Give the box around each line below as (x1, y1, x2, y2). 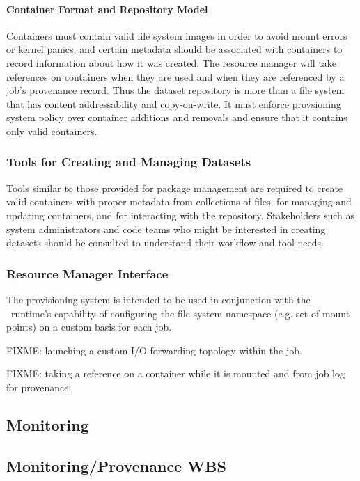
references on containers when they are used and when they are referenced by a (6, 69, 345, 84)
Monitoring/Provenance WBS (6, 455, 226, 476)
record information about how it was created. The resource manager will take (6, 55, 337, 70)
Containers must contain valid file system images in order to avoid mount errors (6, 28, 347, 42)
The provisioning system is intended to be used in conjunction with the (6, 292, 311, 306)
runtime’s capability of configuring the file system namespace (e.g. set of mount (10, 306, 350, 320)
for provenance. (6, 379, 72, 394)
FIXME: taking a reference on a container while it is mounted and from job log (6, 366, 345, 381)
